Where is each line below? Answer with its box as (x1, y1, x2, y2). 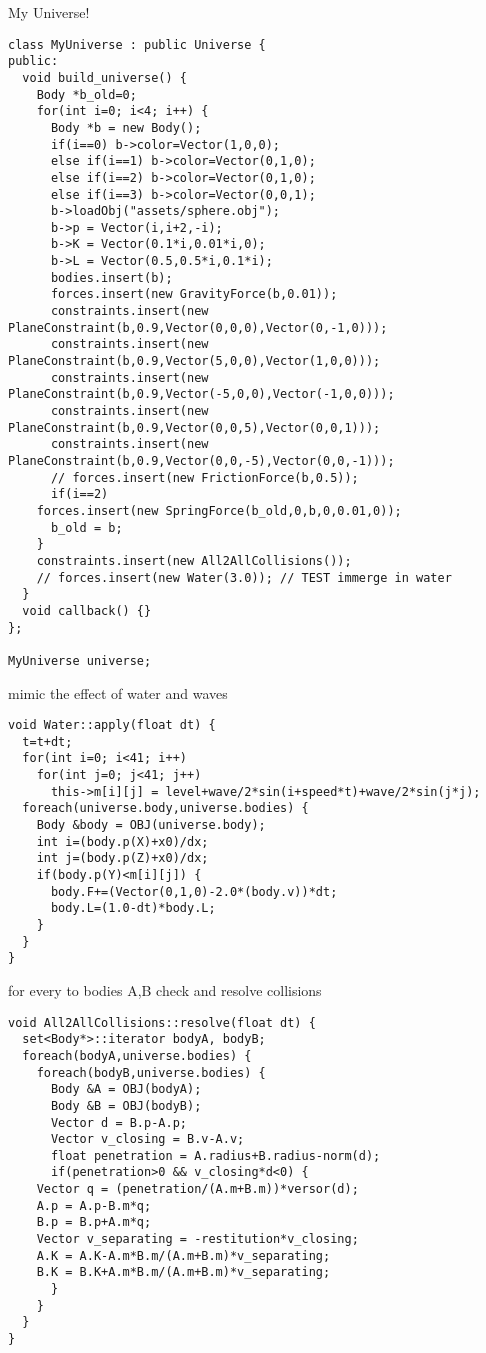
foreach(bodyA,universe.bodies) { (22, 1048, 252, 1063)
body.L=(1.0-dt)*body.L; (50, 901, 216, 916)
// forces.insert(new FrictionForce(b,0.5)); (50, 470, 359, 485)
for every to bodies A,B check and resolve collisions (8, 979, 322, 1000)
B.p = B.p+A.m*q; (36, 1215, 152, 1230)
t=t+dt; (22, 734, 73, 749)
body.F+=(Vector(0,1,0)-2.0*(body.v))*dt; (50, 884, 338, 899)
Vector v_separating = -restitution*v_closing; (36, 1232, 359, 1247)
